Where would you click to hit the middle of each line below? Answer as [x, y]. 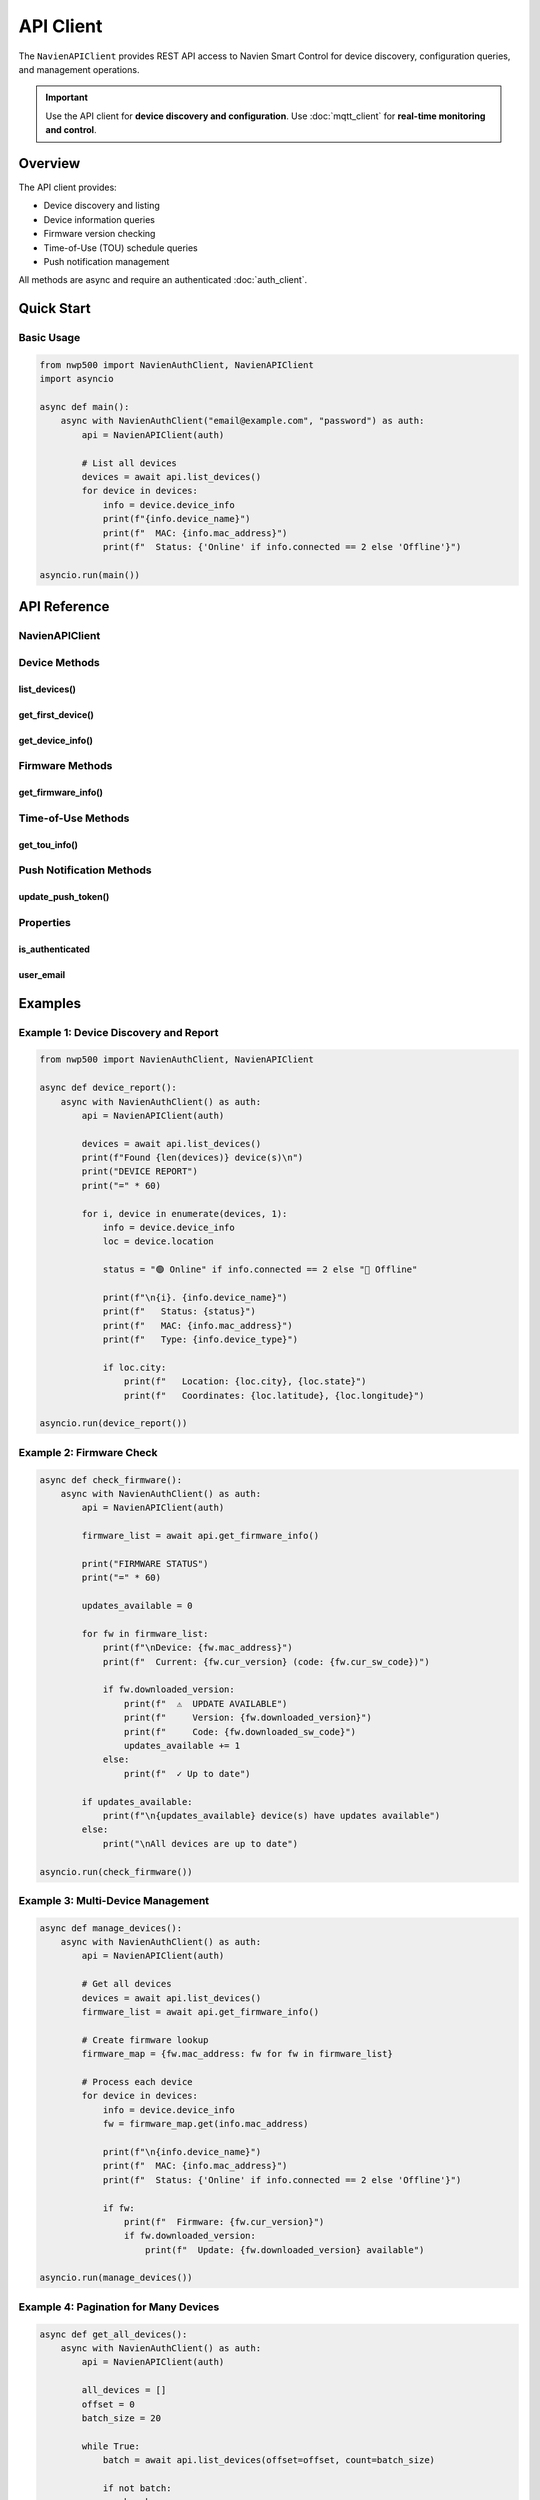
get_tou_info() [48, 844]
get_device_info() [56, 740]
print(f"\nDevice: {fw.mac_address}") [198, 1648]
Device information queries [99, 219]
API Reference [64, 606]
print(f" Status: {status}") [179, 1311]
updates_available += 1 [181, 1746]
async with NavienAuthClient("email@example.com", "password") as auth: [242, 421]
